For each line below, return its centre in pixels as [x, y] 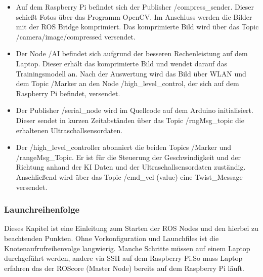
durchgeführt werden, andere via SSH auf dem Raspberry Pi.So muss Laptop [123, 258]
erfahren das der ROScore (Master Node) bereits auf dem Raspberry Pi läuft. [124, 268]
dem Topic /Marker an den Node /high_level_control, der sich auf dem [127, 83]
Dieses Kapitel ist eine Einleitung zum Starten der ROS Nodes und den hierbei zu [131, 228]
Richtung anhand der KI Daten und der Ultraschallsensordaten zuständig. [131, 167]
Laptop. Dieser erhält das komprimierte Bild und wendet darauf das [121, 63]
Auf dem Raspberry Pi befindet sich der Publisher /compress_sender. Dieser [135, 7]
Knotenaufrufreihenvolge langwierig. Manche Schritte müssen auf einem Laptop [127, 248]
